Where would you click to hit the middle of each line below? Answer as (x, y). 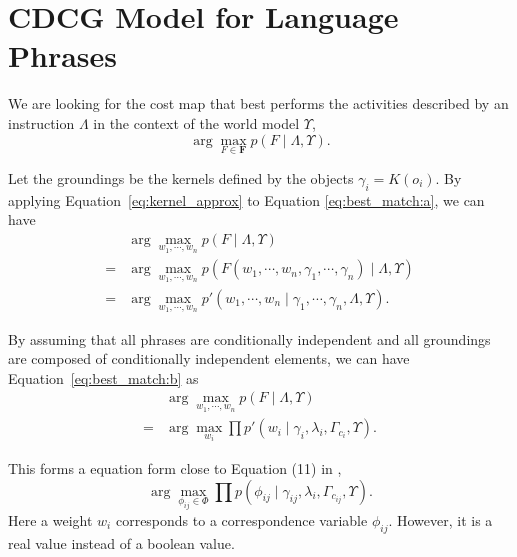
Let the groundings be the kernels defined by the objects (181, 177)
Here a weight (50, 519)
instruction (41, 122)
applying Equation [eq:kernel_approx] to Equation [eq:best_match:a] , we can (246, 199)
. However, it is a (440, 519)
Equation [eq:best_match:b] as (103, 377)
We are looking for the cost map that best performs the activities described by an (258, 103)
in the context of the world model (196, 122)
